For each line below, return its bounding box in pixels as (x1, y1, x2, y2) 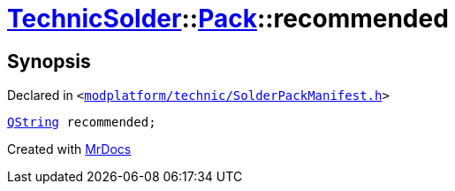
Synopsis (7, 50, 91, 73)
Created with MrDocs (7, 141, 132, 157)
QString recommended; (7, 115, 156, 130)
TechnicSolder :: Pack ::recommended (7, 4, 449, 34)
